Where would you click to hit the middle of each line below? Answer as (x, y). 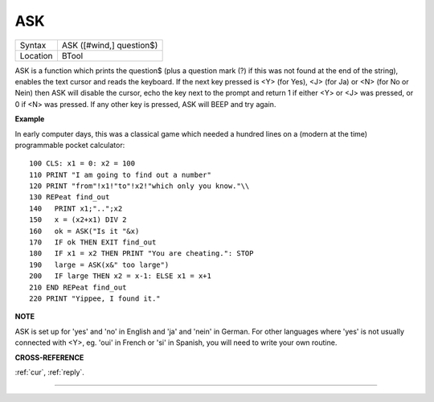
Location (36, 55)
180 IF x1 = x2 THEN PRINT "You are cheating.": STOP (141, 254)
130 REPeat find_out (70, 197)
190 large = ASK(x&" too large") (99, 265)
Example (30, 119)
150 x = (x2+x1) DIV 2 (78, 220)
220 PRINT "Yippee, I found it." (95, 298)
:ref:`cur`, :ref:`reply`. (49, 372)
